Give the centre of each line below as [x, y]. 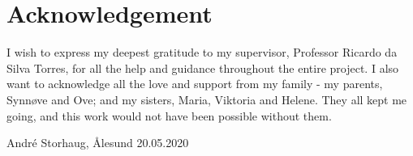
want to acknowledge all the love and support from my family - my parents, [195, 84]
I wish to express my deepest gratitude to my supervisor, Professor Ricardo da [202, 52]
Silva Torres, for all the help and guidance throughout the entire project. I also [203, 67]
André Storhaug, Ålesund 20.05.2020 [98, 143]
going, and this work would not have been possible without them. [169, 115]
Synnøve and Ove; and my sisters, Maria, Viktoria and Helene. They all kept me [207, 99]
